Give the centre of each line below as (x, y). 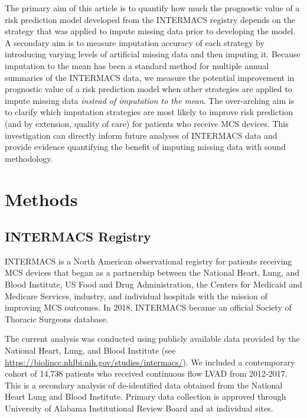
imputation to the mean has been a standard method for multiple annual (137, 65)
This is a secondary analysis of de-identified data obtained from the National (144, 385)
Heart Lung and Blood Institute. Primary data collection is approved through (146, 396)
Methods (41, 199)
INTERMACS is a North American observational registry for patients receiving (148, 261)
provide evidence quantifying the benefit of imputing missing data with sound (145, 147)
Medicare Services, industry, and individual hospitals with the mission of (136, 295)
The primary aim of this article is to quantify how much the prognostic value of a (152, 8)
